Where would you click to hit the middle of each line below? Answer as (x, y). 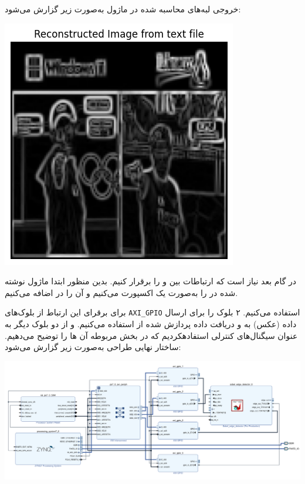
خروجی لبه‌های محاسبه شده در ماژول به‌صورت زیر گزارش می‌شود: (123, 9)
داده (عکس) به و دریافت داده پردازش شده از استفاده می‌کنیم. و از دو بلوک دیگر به (151, 324)
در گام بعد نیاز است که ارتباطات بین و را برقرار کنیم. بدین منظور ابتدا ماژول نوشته (150, 281)
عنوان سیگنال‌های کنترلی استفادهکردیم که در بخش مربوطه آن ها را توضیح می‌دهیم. (151, 335)
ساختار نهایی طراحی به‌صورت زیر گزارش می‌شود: (93, 347)
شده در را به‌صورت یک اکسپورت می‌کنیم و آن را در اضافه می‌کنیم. (121, 292)
